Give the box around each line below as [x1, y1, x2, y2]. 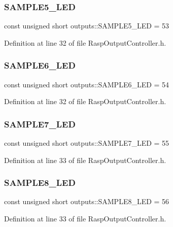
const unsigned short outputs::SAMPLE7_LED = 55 [4, 138, 169, 148]
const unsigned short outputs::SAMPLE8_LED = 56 [4, 196, 169, 207]
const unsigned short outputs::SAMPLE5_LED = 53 [4, 20, 169, 31]
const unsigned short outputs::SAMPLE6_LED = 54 [4, 79, 169, 89]
